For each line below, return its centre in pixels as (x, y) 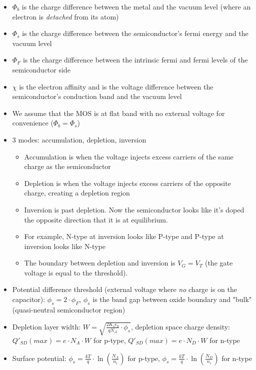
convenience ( (33, 123)
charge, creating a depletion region (77, 193)
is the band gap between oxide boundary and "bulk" (172, 299)
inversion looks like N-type (65, 246)
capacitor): (29, 299)
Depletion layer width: (46, 326)
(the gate (219, 263)
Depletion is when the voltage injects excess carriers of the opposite (127, 183)
